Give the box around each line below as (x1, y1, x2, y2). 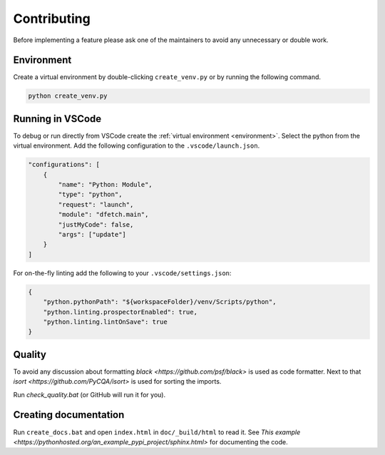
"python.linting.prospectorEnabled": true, (43, 307, 197, 316)
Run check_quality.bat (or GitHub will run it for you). (13, 390, 166, 399)
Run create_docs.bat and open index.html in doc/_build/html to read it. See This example (13, 428, 301, 436)
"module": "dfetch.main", (58, 210, 149, 219)
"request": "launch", (58, 200, 134, 208)
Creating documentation (13, 409, 125, 421)
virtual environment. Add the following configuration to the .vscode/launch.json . (13, 141, 260, 150)
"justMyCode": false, (58, 220, 134, 228)
